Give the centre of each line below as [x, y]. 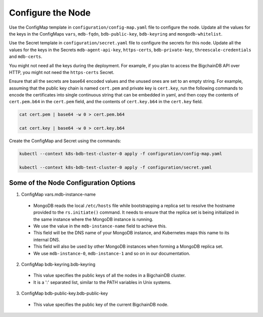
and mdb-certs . [26, 56]
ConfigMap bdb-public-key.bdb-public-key [65, 293]
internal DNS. [47, 240]
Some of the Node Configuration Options [72, 183]
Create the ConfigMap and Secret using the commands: [65, 141]
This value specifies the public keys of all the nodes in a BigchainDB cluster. [110, 276]
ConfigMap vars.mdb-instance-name [58, 194]
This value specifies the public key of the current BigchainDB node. [101, 304]
